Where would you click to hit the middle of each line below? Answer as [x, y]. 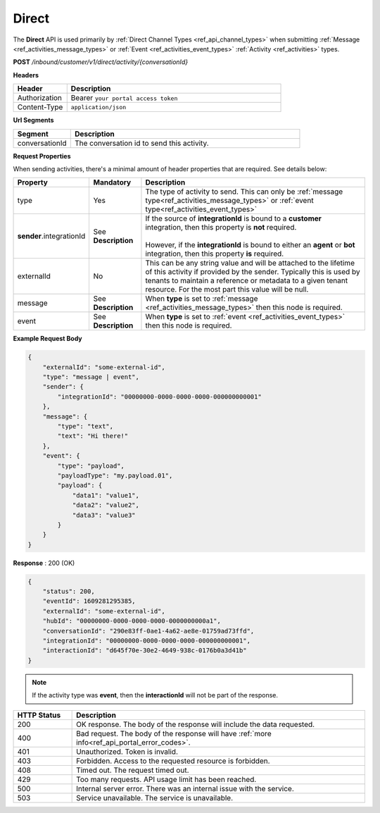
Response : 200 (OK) [44, 563]
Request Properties [42, 156]
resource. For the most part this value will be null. [227, 290]
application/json [99, 107]
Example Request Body [47, 339]
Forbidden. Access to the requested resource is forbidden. [173, 761]
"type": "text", [85, 426]
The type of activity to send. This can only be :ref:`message [244, 192]
